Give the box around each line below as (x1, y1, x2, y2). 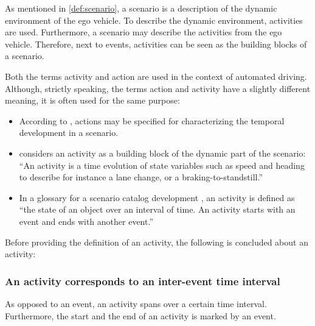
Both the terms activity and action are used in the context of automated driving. (5, 69, 307, 82)
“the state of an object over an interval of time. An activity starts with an (19, 203, 296, 216)
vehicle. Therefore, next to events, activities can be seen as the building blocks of (5, 37, 307, 50)
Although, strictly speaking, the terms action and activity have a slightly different (5, 82, 311, 94)
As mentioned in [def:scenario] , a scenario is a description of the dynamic (5, 2, 277, 14)
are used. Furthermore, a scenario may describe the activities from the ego (5, 26, 282, 38)
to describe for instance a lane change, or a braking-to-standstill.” (19, 171, 263, 183)
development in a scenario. (19, 126, 119, 139)
